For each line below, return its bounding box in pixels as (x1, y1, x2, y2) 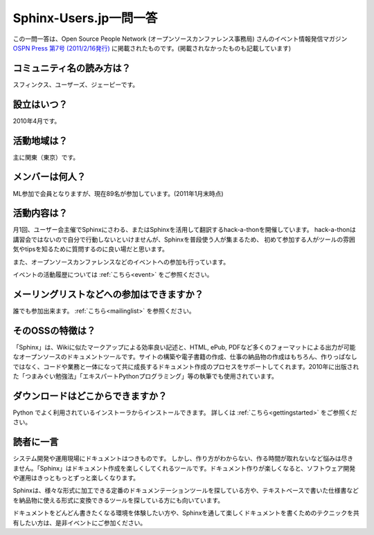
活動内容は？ (12, 208, 68, 219)
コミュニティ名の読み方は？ (12, 62, 131, 74)
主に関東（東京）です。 (12, 153, 80, 161)
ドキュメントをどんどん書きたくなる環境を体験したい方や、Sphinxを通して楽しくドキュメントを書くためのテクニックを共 (12, 509, 359, 517)
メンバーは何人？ (12, 171, 86, 183)
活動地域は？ (12, 135, 68, 147)
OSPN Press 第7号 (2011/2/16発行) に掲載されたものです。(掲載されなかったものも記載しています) (12, 44, 292, 52)
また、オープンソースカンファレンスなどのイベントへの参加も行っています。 (12, 257, 230, 266)
